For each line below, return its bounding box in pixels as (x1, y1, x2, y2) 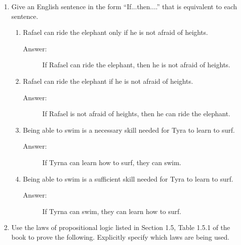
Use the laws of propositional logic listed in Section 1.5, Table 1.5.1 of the (11, 222, 230, 232)
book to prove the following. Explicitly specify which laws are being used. (11, 231, 229, 242)
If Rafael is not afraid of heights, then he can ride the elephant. (42, 108, 230, 119)
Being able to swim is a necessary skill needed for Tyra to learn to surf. (23, 124, 235, 135)
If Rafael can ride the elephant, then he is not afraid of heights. (42, 60, 230, 70)
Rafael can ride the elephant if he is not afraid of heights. (23, 76, 193, 86)
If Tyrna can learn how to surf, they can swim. (42, 157, 181, 167)
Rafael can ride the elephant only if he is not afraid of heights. (23, 27, 208, 37)
